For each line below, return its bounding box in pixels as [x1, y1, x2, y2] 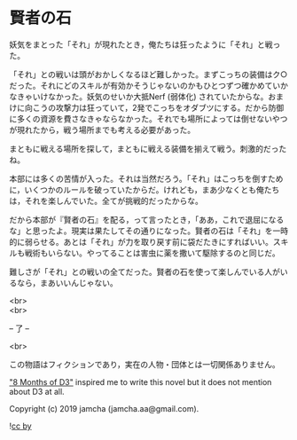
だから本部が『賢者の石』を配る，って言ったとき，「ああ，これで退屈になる [9, 214, 285, 224]
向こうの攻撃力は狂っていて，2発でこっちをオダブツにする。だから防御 [24, 102, 285, 113]
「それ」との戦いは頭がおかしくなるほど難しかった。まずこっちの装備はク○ [9, 68, 288, 80]
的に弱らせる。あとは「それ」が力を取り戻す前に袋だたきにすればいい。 [9, 236, 273, 247]
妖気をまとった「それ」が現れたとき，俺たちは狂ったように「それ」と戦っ [9, 39, 281, 50]
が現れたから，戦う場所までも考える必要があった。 [9, 124, 196, 135]
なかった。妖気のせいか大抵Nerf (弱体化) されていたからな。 [47, 90, 269, 102]
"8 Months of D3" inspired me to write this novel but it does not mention [9, 376, 272, 387]
